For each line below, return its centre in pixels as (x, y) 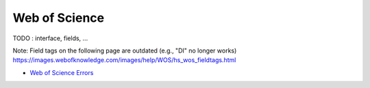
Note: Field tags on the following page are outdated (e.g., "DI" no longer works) (125, 50)
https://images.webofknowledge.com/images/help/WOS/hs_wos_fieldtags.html (124, 60)
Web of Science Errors (62, 72)
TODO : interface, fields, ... (50, 38)
